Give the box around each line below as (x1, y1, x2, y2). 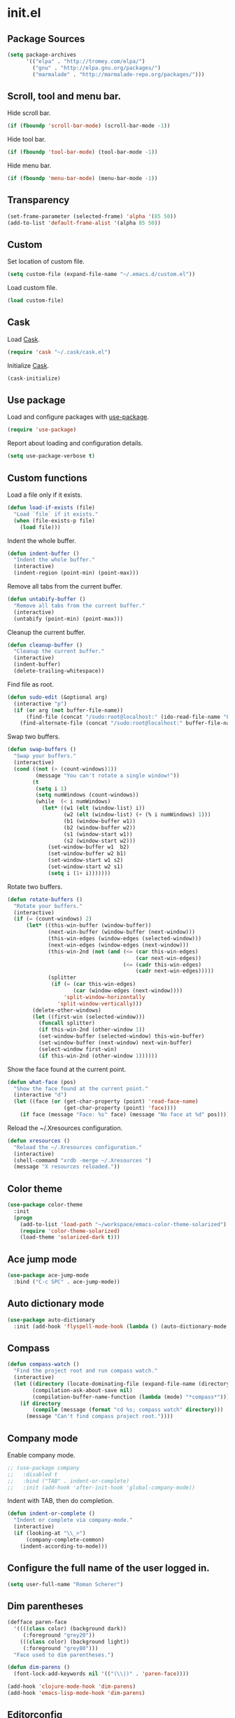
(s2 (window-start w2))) (63, 837, 136, 844)
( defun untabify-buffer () (7, 596, 86, 603)
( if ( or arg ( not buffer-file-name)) (13, 706, 124, 714)
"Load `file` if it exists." (13, 510, 99, 518)
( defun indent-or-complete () (7, 1510, 96, 1518)
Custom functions (7, 472, 87, 484)
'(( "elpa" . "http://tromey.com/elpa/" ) (25, 57, 145, 64)
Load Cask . (7, 335, 41, 343)
